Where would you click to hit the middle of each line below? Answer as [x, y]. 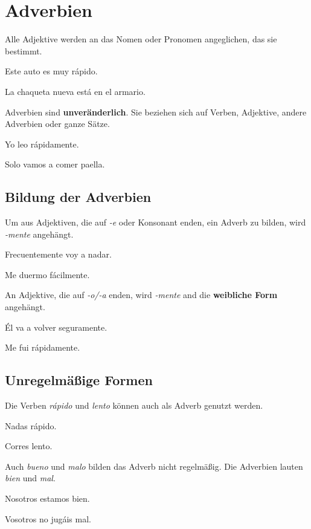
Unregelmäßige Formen [79, 380]
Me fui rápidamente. [43, 347]
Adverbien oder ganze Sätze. [57, 124]
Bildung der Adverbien [78, 197]
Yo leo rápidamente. [42, 144]
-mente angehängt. [39, 234]
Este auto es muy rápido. [51, 71]
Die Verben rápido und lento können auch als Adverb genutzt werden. [134, 405]
